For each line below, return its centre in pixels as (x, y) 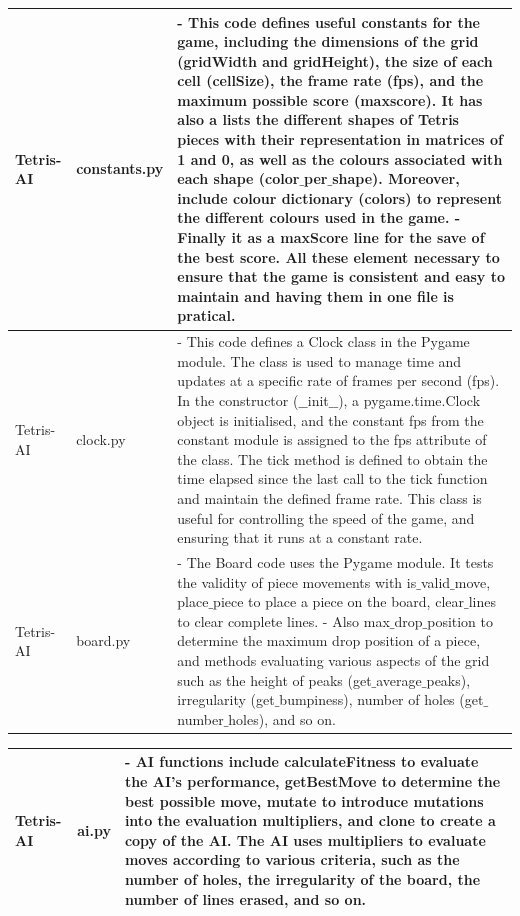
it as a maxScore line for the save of (358, 237)
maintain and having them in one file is (315, 295)
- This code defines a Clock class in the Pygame (323, 341)
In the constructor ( (238, 400)
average (399, 679)
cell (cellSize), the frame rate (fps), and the (330, 80)
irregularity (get (226, 699)
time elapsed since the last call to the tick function (332, 478)
